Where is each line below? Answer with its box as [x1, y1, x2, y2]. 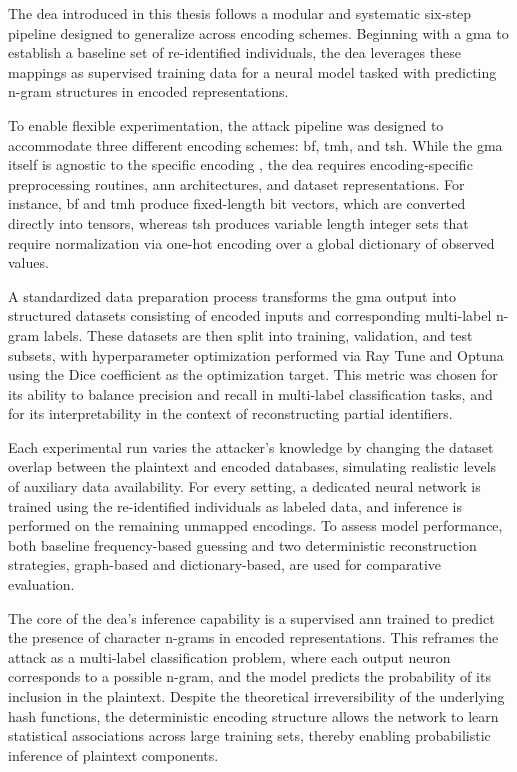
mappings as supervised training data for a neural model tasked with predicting [8, 61, 497, 82]
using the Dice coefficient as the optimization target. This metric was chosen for [8, 364, 498, 385]
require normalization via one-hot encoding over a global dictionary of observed [8, 232, 495, 253]
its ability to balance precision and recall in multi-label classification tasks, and [8, 383, 493, 404]
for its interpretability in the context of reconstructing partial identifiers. [8, 403, 453, 424]
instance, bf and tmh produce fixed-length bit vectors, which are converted [8, 193, 466, 214]
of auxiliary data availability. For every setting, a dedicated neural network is [8, 476, 481, 497]
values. [8, 252, 49, 273]
